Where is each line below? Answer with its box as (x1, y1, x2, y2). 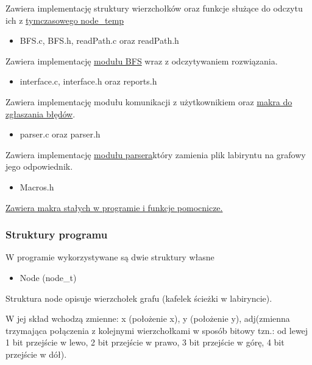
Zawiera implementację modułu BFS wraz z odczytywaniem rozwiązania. (5, 54, 278, 67)
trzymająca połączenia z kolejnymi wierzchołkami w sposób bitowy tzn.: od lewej (5, 324, 308, 336)
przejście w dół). (5, 347, 67, 360)
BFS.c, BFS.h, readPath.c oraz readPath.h (19, 34, 179, 47)
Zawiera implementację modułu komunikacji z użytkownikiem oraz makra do (5, 95, 292, 108)
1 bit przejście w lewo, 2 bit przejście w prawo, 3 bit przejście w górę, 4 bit (5, 336, 285, 349)
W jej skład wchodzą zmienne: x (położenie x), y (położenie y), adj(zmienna (5, 312, 290, 325)
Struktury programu (5, 227, 108, 242)
